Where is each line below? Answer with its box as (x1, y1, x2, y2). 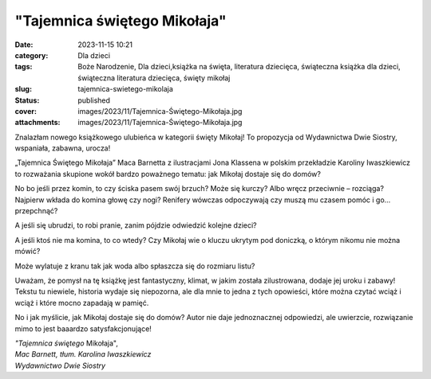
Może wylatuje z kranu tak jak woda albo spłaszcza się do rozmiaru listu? (14, 261, 255, 271)
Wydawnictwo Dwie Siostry (14, 361, 106, 370)
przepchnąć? (14, 206, 58, 216)
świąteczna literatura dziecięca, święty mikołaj (77, 72, 231, 83)
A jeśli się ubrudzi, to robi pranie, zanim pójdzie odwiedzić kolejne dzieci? (14, 221, 257, 230)
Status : (14, 96, 40, 105)
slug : (14, 84, 32, 94)
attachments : (14, 118, 61, 127)
